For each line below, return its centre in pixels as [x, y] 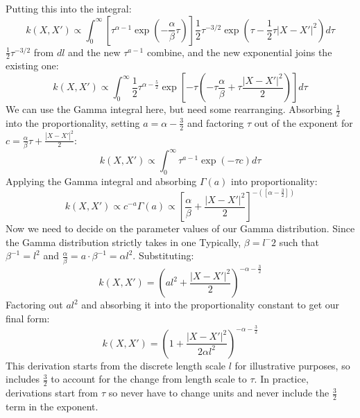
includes [23, 379]
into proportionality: [274, 181]
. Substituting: [163, 255]
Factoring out [34, 305]
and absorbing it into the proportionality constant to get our [211, 305]
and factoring [215, 122]
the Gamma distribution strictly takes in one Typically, [123, 242]
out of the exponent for [303, 122]
